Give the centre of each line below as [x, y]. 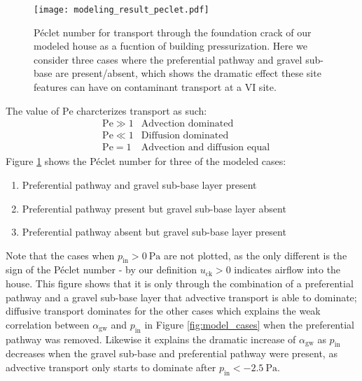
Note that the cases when [60, 255]
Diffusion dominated [185, 136]
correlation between [48, 324]
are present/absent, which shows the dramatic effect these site [188, 73]
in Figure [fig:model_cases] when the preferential [249, 324]
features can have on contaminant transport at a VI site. [155, 87]
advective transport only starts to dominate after [111, 367]
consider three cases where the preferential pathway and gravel [168, 59]
